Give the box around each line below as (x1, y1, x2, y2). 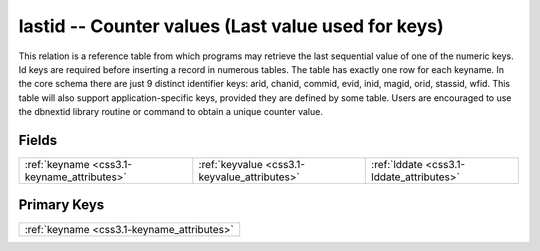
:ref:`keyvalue (198, 158, 264, 172)
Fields (18, 131, 58, 149)
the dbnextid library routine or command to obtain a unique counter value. (18, 106, 324, 118)
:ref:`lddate (371, 158, 424, 172)
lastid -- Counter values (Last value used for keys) (18, 15, 444, 37)
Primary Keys (18, 196, 105, 214)
